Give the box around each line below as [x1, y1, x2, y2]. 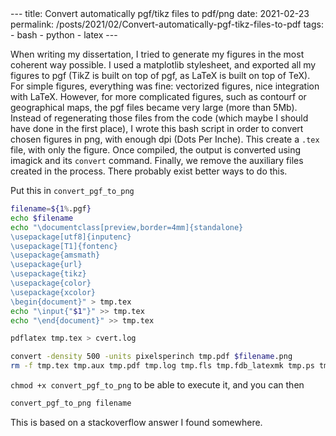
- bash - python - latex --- [10, 29, 118, 41]
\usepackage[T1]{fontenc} [10, 241, 118, 251]
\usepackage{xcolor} [10, 287, 97, 297]
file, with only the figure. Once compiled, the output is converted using [10, 144, 302, 156]
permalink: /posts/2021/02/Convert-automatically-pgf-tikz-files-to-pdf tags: [10, 18, 324, 30]
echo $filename [10, 213, 74, 223]
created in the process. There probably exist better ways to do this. [10, 165, 288, 177]
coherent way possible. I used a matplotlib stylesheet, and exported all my [10, 59, 317, 71]
